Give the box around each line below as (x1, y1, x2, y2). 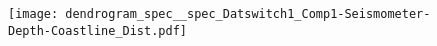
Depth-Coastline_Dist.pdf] (8, 23, 187, 38)
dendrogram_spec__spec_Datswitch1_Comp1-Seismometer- (65, 7, 431, 21)
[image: (8, 7, 59, 21)
